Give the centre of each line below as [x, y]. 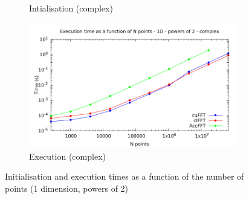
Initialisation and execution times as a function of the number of [124, 176]
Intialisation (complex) [71, 8]
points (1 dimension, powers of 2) [67, 188]
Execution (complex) [67, 156]
